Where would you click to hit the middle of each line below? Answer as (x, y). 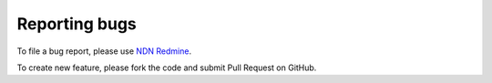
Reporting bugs (77, 24)
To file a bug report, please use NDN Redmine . (104, 51)
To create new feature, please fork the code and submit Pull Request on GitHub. (167, 67)
